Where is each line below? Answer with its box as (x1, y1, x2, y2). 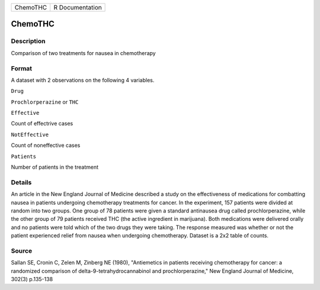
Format (11, 64, 33, 72)
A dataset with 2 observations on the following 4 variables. (11, 76, 155, 83)
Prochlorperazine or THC (11, 98, 79, 105)
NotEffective (11, 131, 49, 138)
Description (11, 37, 46, 46)
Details (11, 178, 32, 186)
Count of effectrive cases (11, 120, 73, 127)
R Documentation (53, 4, 102, 11)
